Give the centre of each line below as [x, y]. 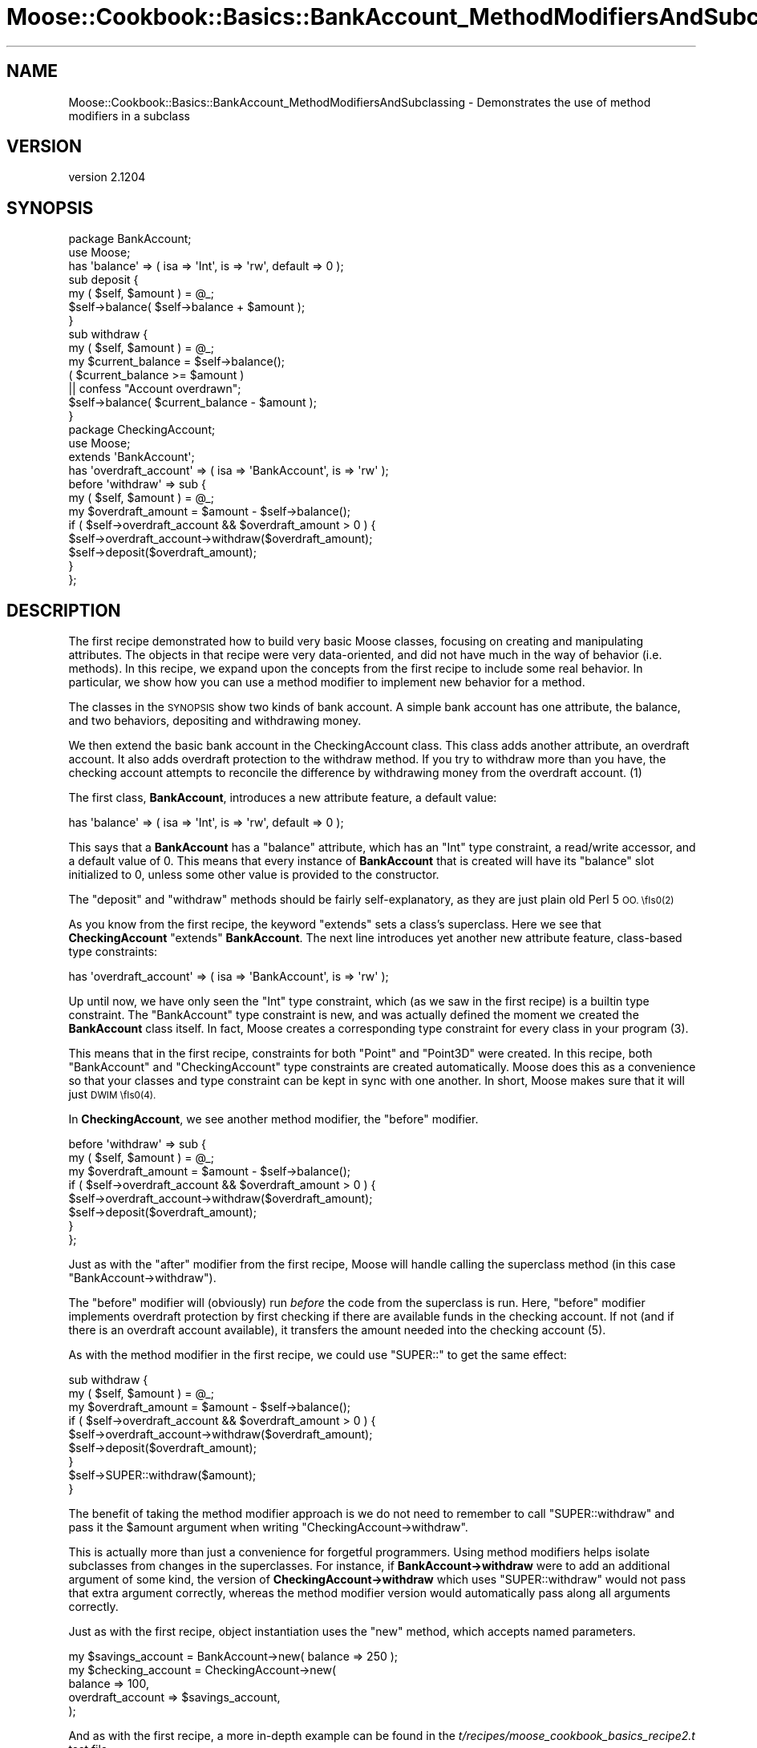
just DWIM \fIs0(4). [112, 1095]
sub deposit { [103, 280]
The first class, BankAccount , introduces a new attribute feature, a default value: [283, 798]
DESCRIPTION [64, 610]
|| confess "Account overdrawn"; [155, 389]
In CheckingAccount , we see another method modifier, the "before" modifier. [273, 1119]
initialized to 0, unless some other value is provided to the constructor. [254, 875]
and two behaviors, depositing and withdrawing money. [215, 721]
